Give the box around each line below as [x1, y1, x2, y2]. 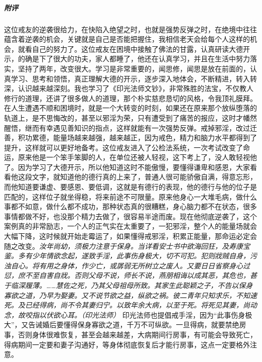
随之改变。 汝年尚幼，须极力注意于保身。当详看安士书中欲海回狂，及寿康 [4, 240, 243, 251]
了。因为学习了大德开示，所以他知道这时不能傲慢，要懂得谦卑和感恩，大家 [4, 161, 250, 172]
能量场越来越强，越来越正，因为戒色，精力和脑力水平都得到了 [53, 132, 257, 143]
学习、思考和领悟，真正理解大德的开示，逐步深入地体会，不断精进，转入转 [11, 73, 257, 83]
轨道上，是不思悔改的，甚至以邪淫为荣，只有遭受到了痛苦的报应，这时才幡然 [4, 112, 257, 123]
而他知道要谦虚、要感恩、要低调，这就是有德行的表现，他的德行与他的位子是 [4, 182, 257, 192]
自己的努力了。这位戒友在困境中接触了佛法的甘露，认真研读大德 [32, 43, 243, 54]
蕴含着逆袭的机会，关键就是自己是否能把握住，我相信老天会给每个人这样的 [4, 34, 250, 44]
